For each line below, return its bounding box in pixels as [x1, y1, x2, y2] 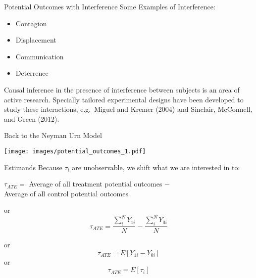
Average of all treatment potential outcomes [29, 179, 162, 189]
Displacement [15, 35, 56, 45]
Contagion [15, 18, 47, 28]
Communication [15, 51, 64, 61]
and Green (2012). [4, 113, 59, 124]
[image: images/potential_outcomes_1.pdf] [4, 147, 146, 155]
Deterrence [15, 68, 49, 78]
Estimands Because [4, 162, 62, 172]
